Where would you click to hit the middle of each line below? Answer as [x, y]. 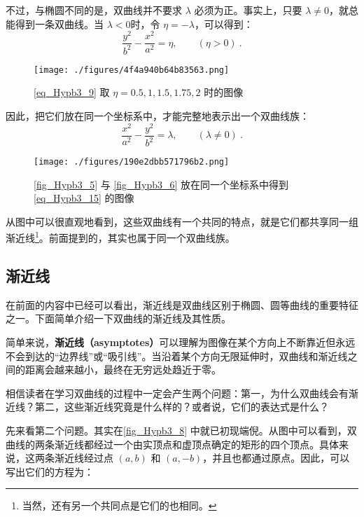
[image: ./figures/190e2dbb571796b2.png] [132, 162]
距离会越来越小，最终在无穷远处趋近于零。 [123, 370]
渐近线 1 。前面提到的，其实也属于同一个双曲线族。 [120, 237]
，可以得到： [224, 23]
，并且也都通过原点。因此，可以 [276, 458]
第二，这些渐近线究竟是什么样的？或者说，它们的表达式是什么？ [182, 407]
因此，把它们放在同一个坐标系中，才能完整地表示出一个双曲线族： [157, 115]
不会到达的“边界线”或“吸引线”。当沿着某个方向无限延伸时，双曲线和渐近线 [177, 356]
